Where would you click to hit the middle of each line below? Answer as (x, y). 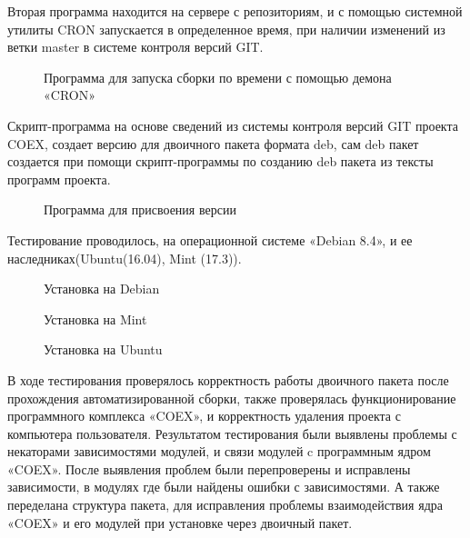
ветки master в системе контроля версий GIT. (135, 47)
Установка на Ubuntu (103, 349)
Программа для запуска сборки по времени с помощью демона (218, 77)
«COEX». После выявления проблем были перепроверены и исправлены (209, 468)
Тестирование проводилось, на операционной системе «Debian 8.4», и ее (210, 239)
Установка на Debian (102, 289)
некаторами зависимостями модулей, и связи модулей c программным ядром (219, 451)
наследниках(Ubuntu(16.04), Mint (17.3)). (125, 258)
